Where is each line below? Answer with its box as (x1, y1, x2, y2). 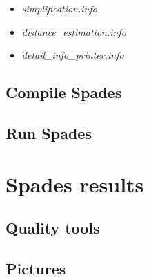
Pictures (6, 257, 66, 279)
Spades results (6, 169, 144, 198)
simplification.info (21, 1, 97, 15)
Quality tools (6, 217, 100, 239)
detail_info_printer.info (21, 48, 124, 62)
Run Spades (6, 122, 92, 143)
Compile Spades (6, 82, 122, 103)
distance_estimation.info (21, 24, 126, 39)
